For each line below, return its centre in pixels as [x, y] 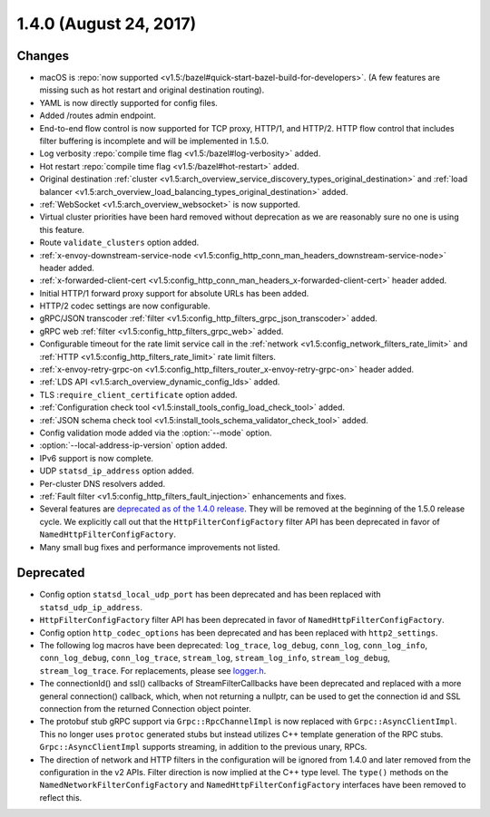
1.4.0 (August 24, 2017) [107, 24]
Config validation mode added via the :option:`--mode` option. [156, 433]
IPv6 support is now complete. [97, 458]
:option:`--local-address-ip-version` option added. [133, 445]
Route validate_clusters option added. [119, 243]
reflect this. [61, 797]
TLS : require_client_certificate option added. [138, 394]
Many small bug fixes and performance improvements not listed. [160, 547]
